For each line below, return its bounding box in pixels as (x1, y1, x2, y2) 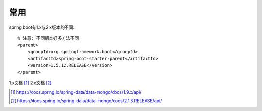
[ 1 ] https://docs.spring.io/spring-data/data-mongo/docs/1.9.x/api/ (10, 89, 142, 95)
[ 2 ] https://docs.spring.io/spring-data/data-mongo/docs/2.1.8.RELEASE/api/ (10, 98, 162, 104)
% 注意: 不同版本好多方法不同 (17, 35, 79, 41)
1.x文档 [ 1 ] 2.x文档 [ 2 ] (9, 80, 52, 86)
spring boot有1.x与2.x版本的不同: (9, 24, 75, 30)
